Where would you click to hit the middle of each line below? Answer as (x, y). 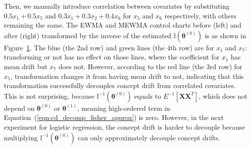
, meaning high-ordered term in (124, 108)
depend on (19, 108)
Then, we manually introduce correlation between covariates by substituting (117, 6)
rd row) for (226, 66)
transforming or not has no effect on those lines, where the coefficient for (112, 57)
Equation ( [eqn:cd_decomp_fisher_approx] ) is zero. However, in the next (114, 117)
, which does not (223, 96)
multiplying (21, 137)
